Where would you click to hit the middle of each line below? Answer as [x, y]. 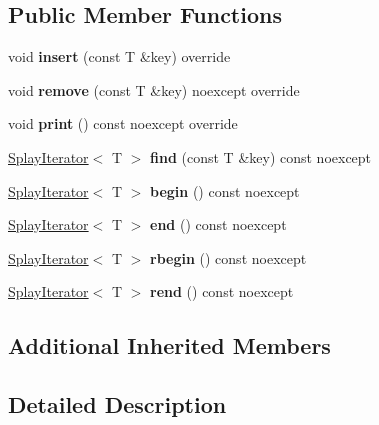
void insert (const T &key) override [119, 56]
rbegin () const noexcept [228, 257]
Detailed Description [117, 404]
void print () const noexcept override [123, 123]
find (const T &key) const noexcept [261, 156]
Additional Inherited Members [169, 345]
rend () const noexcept [222, 291]
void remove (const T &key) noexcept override [154, 89]
